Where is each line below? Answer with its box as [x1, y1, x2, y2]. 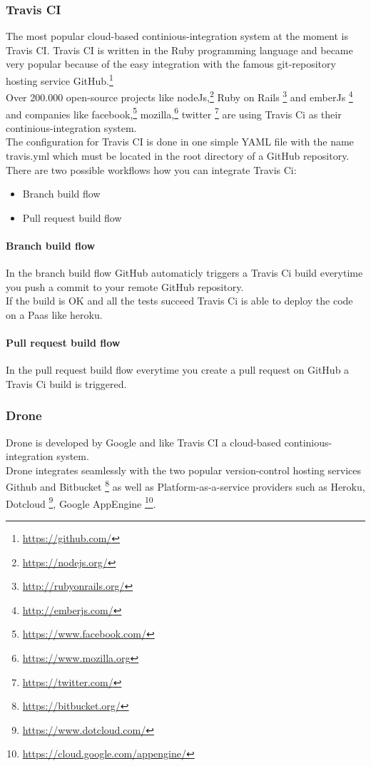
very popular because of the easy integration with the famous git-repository [6, 56, 336, 71]
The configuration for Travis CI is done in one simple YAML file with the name [6, 134, 354, 149]
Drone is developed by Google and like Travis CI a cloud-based [6, 434, 281, 449]
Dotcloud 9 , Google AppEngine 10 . [6, 494, 156, 511]
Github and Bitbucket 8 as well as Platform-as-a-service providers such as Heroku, [6, 477, 365, 494]
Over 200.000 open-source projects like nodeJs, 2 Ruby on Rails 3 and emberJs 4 [6, 88, 353, 104]
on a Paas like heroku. [6, 307, 103, 322]
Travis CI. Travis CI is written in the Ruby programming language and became [6, 42, 353, 57]
